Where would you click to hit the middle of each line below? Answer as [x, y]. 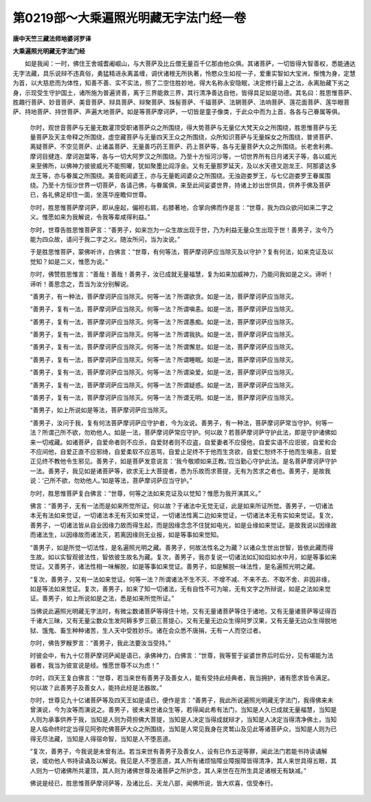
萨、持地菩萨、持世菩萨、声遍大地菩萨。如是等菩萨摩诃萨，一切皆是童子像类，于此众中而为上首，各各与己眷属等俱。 [178, 112]
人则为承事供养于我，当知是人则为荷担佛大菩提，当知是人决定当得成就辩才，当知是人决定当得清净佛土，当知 [183, 719]
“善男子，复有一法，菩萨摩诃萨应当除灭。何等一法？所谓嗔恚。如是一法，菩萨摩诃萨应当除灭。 [164, 309]
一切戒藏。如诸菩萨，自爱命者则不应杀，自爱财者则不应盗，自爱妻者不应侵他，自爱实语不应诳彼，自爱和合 [186, 442]
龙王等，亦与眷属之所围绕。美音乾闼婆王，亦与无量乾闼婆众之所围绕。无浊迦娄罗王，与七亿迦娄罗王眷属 [177, 175]
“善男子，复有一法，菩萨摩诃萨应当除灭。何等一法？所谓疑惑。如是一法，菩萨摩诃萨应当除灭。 [164, 384]
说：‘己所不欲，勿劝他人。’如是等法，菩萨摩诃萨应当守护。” [111, 481]
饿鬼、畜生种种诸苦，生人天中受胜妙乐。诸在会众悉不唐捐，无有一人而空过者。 [153, 630]
